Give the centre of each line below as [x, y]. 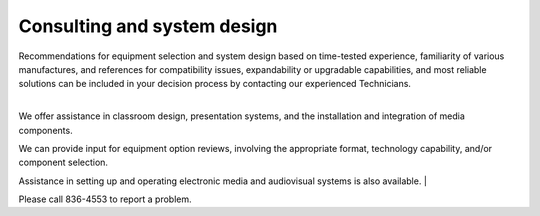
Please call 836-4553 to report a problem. [105, 199]
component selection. [63, 162]
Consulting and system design [148, 26]
